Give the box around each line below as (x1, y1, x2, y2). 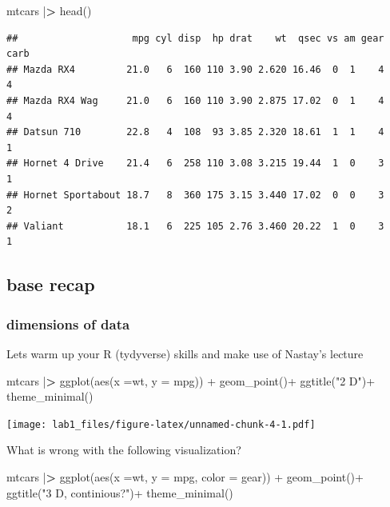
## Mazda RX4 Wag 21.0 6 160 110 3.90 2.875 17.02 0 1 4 (6, 94, 384, 106)
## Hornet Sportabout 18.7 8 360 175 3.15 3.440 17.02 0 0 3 (6, 189, 384, 201)
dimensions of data (6, 313, 130, 333)
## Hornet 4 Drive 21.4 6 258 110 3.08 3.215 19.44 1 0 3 (6, 158, 384, 170)
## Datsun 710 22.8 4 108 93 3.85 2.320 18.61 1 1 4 (6, 126, 384, 138)
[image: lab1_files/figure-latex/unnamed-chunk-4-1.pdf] (6, 418, 316, 430)
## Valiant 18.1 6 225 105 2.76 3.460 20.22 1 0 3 (6, 220, 384, 232)
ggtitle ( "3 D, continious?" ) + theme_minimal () (6, 484, 233, 501)
